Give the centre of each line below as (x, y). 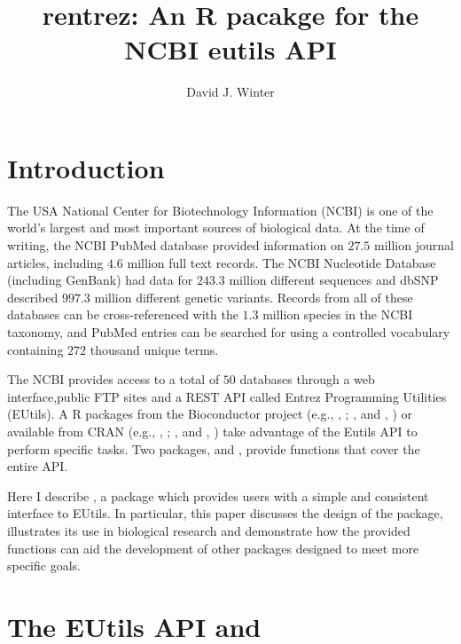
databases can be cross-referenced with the (123, 314)
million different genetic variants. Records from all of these (254, 297)
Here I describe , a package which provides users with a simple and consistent (218, 495)
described (33, 297)
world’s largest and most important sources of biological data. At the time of (216, 228)
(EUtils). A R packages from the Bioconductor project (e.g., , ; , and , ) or (210, 414)
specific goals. (44, 565)
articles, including (55, 262)
